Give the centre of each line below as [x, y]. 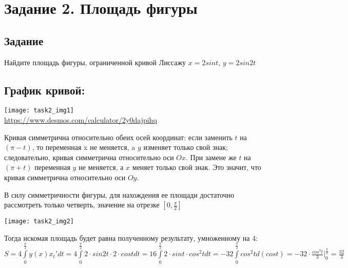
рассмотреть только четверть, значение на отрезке [82, 205]
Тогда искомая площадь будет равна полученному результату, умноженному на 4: [131, 237]
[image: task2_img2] [39, 222]
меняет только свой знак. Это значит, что [197, 167]
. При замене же [211, 157]
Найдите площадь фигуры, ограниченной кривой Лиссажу [95, 62]
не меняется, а [101, 167]
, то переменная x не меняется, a [84, 147]
